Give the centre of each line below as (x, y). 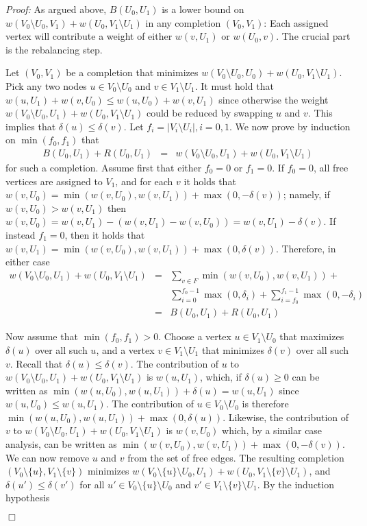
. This (320, 113)
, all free (331, 167)
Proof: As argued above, (56, 9)
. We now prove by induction (290, 126)
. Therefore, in (306, 248)
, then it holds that (105, 234)
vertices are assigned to (54, 181)
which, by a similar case (272, 430)
